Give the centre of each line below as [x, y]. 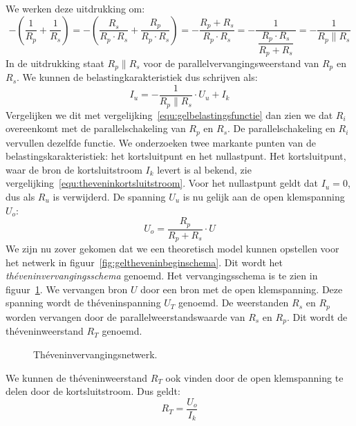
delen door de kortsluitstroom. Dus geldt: [93, 391]
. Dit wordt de [317, 316]
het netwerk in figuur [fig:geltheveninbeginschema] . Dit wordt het [144, 262]
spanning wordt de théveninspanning [83, 303]
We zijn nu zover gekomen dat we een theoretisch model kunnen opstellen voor [172, 249]
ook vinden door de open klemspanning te [254, 377]
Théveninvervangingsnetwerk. [95, 354]
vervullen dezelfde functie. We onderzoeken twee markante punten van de [161, 142]
